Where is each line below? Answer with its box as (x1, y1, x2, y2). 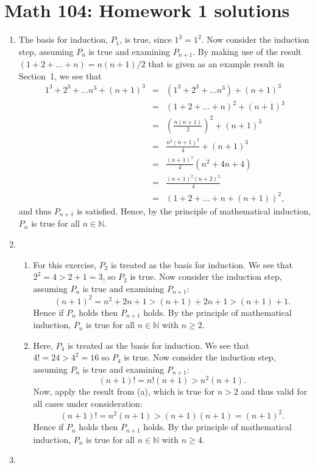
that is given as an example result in (148, 57, 285, 70)
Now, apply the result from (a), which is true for (33, 385, 215, 398)
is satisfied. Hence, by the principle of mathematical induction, (77, 204, 311, 217)
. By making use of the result (193, 45, 302, 57)
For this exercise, (33, 258, 97, 271)
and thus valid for (241, 385, 308, 398)
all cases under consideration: (33, 397, 143, 409)
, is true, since (119, 33, 172, 46)
